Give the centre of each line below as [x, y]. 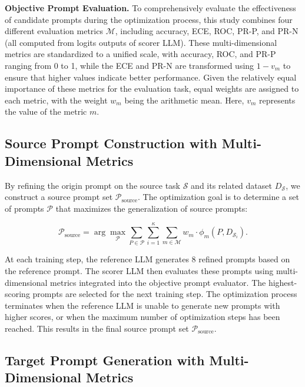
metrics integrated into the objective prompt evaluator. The [158, 282]
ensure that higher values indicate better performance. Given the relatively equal [151, 77]
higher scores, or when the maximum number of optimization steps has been [142, 317]
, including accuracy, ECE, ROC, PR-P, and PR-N [207, 31]
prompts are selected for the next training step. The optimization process [165, 294]
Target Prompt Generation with [105, 360]
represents [277, 100]
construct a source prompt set [59, 197]
